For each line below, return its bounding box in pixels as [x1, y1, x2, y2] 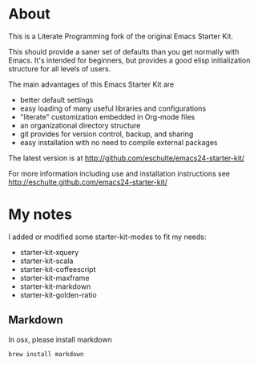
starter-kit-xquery [19, 247, 79, 257]
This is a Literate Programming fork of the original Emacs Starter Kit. [8, 31, 234, 41]
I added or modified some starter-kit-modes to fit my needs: [8, 232, 207, 241]
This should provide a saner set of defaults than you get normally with [8, 47, 240, 56]
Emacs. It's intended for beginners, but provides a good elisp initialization [8, 55, 251, 65]
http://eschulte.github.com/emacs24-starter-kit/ [8, 177, 168, 187]
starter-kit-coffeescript [19, 264, 96, 274]
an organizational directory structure [19, 120, 141, 130]
